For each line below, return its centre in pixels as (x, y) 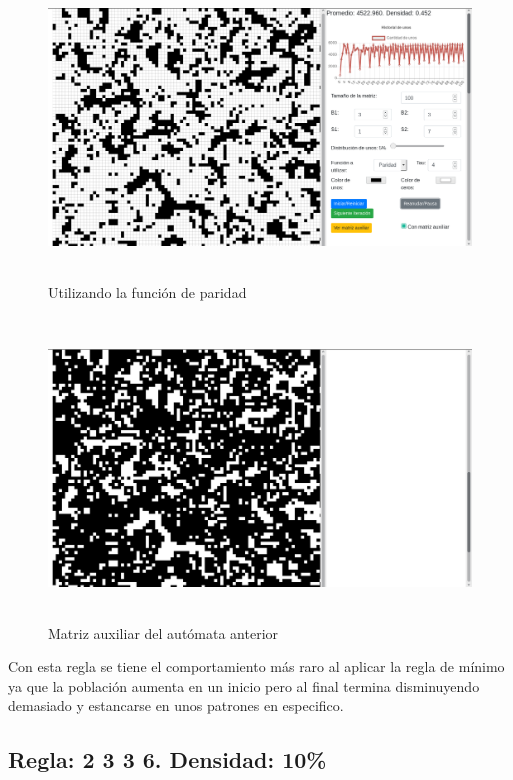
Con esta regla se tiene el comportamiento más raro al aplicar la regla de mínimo (256, 666)
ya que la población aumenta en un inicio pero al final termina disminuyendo (244, 685)
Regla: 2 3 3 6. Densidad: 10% (167, 759)
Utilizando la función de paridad (147, 291)
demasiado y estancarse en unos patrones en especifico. (176, 705)
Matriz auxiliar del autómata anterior (163, 632)
